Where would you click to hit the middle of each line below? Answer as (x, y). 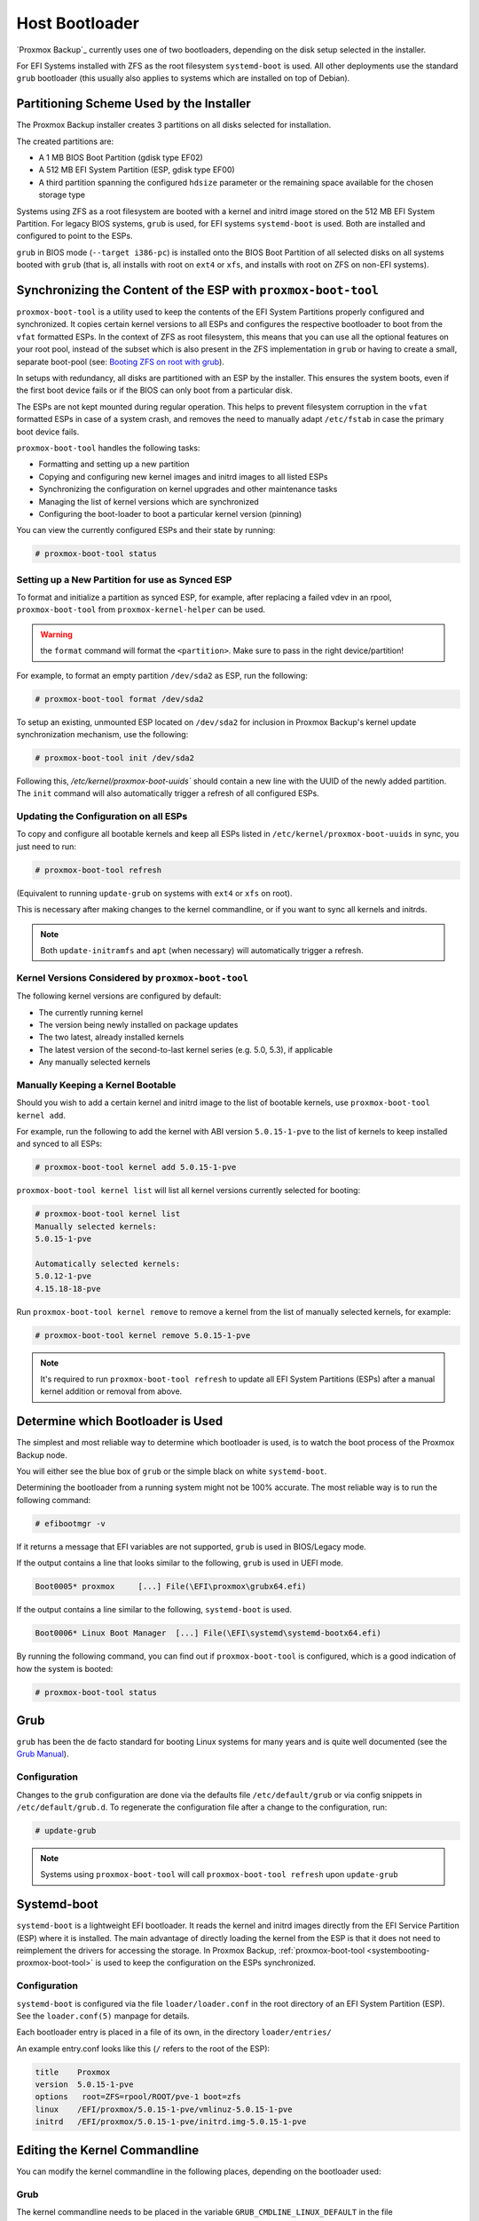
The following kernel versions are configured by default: (119, 996)
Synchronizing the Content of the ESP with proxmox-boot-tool (197, 290)
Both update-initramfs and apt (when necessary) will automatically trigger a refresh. (202, 950)
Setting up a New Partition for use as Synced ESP (124, 579)
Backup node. (42, 1455)
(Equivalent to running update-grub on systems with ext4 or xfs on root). (154, 893)
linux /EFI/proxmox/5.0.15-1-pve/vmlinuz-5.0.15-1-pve (164, 2109)
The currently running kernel (91, 1012)
